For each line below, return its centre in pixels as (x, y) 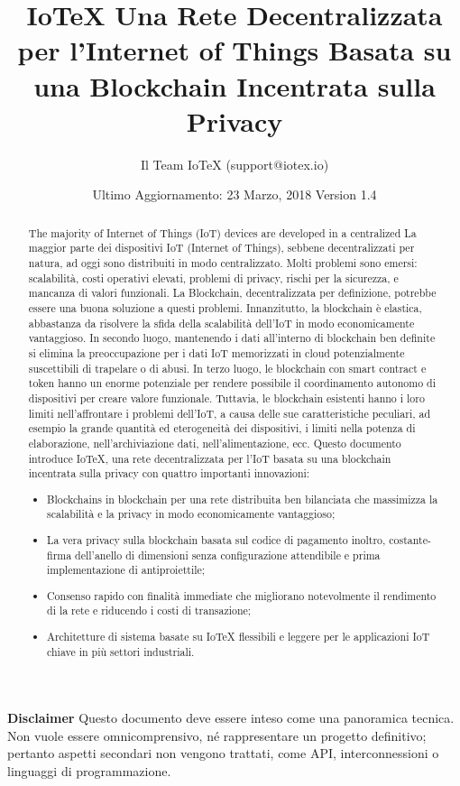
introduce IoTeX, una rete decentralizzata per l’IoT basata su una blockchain (210, 458)
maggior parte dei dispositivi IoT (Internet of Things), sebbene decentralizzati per (221, 248)
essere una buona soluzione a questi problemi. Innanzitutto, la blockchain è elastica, (225, 307)
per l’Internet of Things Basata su (235, 50)
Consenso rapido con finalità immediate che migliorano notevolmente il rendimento (242, 595)
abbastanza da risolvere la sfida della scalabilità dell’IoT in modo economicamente (221, 323)
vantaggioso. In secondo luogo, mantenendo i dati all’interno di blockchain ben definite (232, 338)
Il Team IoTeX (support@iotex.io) (235, 164)
